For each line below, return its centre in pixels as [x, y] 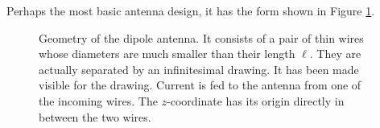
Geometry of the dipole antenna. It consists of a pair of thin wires [201, 37]
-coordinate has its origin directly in [256, 100]
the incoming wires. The [98, 100]
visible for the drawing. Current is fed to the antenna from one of [200, 85]
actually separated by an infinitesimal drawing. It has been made [199, 69]
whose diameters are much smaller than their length [167, 54]
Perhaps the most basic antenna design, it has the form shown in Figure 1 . [191, 10]
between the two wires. [95, 116]
